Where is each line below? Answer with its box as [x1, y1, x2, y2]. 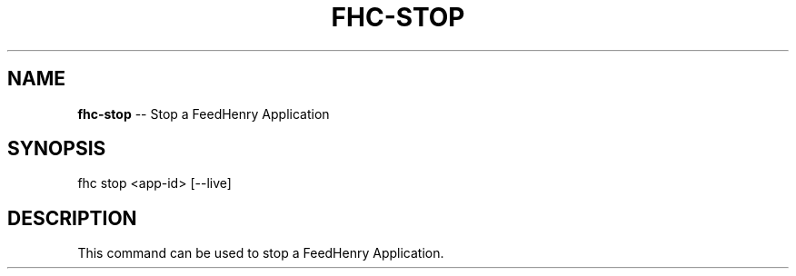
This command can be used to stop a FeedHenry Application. [77, 245, 444, 261]
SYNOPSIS [7, 137, 106, 161]
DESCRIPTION [7, 206, 137, 230]
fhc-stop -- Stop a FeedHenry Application [77, 105, 330, 122]
